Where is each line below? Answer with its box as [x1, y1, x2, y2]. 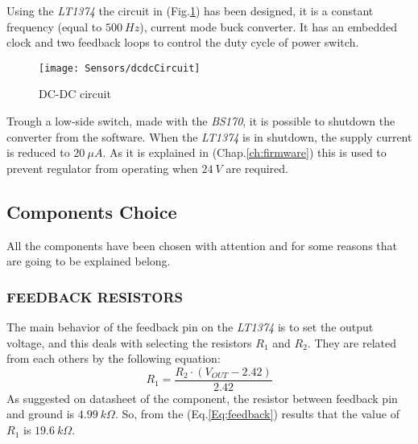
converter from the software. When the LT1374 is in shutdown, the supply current [6, 128, 412, 145]
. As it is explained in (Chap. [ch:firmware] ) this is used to [102, 144, 387, 161]
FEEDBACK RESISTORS [6, 286, 184, 306]
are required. [226, 159, 288, 176]
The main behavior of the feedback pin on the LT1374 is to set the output [6, 319, 374, 335]
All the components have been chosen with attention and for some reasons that [6, 236, 397, 253]
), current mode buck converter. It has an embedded [139, 18, 398, 35]
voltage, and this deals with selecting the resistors [6, 334, 252, 351]
